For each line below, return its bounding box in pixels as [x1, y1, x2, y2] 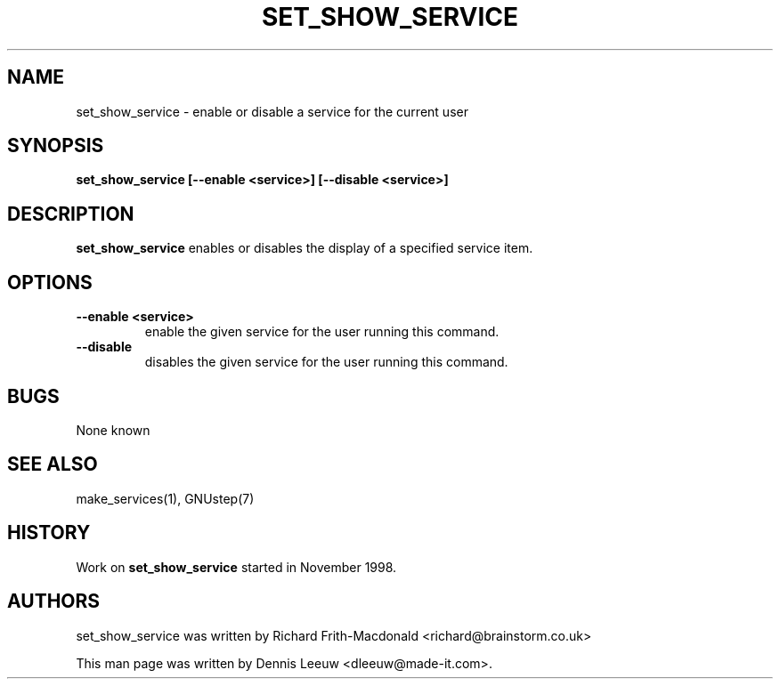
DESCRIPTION [7, 202, 134, 225]
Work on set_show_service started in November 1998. [76, 559, 397, 575]
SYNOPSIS [7, 134, 104, 157]
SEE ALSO [7, 453, 98, 476]
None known [76, 422, 150, 438]
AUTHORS [7, 590, 101, 613]
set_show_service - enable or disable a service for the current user [76, 103, 468, 119]
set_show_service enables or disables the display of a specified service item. [76, 240, 533, 256]
